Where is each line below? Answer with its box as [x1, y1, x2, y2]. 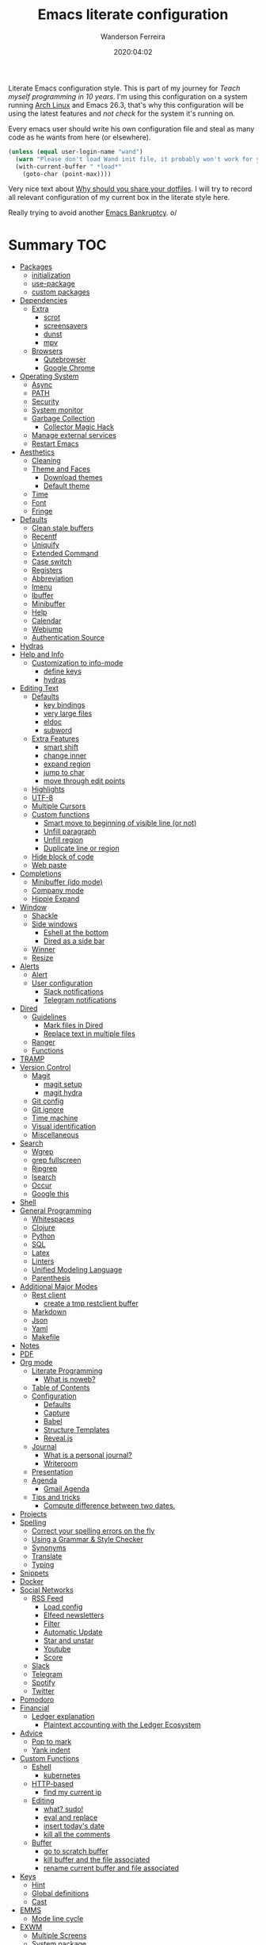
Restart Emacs [31, 439, 79, 449]
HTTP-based [31, 1779, 74, 1789]
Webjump [31, 624, 63, 634]
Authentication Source [31, 633, 105, 643]
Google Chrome [43, 363, 96, 373]
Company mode [31, 886, 85, 896]
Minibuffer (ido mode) [31, 877, 103, 887]
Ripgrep [31, 1164, 58, 1173]
